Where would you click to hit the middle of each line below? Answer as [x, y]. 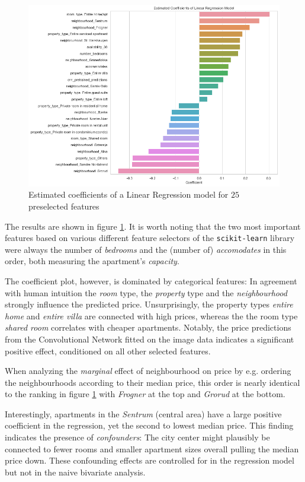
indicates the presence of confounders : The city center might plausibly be [137, 437]
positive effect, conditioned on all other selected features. [108, 351]
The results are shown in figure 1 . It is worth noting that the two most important [153, 226]
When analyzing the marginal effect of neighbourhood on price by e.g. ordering [148, 371]
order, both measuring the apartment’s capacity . [92, 261]
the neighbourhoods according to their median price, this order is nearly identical [152, 382]
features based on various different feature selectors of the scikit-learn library [150, 238]
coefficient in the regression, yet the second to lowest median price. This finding [149, 425]
